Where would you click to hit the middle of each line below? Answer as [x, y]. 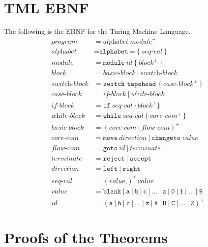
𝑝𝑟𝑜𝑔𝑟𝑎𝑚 [64, 42]
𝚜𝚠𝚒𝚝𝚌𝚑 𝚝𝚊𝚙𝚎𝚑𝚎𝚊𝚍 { [132, 84]
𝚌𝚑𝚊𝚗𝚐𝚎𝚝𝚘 [166, 138]
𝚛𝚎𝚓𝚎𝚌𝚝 [114, 158]
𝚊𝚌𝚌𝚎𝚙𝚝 [140, 158]
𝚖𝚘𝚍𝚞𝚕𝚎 [114, 63]
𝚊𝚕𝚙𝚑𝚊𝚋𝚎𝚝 [114, 52]
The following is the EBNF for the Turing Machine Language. [97, 31]
